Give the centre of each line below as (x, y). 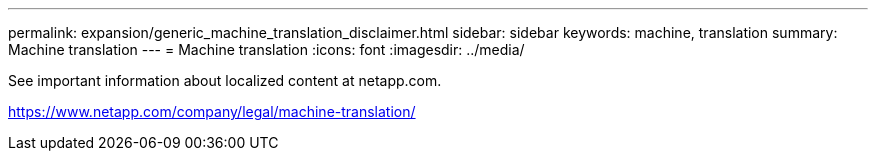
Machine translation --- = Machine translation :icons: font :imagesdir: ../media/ (266, 49)
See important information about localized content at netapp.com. (225, 80)
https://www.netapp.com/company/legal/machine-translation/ (212, 111)
